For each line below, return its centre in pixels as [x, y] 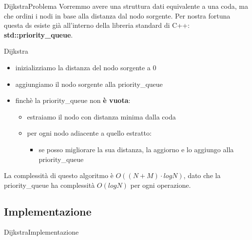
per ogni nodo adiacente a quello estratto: [89, 133]
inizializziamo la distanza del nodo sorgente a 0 [86, 67]
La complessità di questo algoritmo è [59, 175]
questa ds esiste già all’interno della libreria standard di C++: [97, 25]
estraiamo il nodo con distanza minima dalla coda [101, 116]
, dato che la [202, 175]
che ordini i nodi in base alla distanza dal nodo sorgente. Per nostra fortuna [117, 15]
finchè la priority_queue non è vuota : [73, 100]
